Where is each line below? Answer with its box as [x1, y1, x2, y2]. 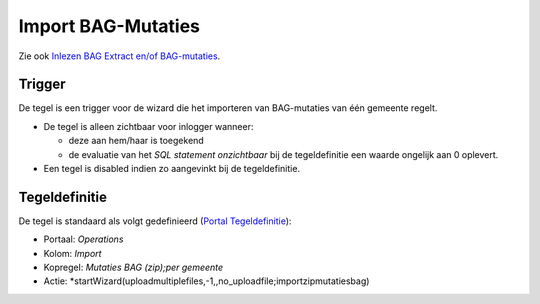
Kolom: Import [43, 247, 102, 259]
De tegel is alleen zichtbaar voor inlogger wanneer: [43, 120, 254, 132]
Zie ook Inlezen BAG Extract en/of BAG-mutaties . [18, 50, 221, 62]
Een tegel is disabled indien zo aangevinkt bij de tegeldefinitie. [43, 163, 300, 175]
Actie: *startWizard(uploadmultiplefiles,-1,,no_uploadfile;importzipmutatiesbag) [43, 275, 370, 287]
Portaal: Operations [43, 233, 124, 245]
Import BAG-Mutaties [18, 15, 200, 37]
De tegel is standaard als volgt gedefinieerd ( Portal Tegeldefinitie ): [18, 215, 292, 227]
